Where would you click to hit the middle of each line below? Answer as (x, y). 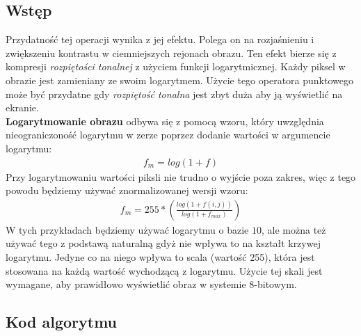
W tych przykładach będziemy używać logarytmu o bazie (127, 229)
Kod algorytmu (61, 322)
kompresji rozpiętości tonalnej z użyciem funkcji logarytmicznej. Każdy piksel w (176, 66)
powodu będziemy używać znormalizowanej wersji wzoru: (127, 190)
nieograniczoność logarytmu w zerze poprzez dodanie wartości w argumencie (168, 135)
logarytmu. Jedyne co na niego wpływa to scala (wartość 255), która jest (160, 256)
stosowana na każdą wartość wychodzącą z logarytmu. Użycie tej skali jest (164, 270)
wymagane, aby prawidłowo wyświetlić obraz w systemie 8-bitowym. (151, 284)
